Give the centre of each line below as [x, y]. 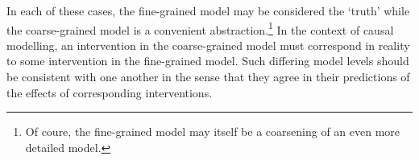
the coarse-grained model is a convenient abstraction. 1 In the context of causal [200, 28]
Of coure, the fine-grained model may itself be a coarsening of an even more [213, 131]
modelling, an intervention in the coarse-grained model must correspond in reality [208, 45]
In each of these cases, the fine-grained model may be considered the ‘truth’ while [208, 10]
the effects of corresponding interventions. [110, 92]
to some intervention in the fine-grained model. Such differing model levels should [208, 61]
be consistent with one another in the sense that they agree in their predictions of [208, 77]
